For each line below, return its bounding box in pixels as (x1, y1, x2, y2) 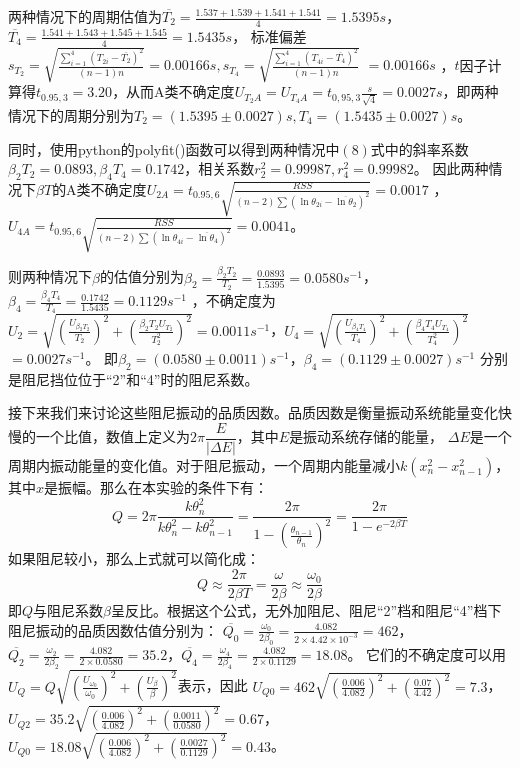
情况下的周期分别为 (8, 104, 134, 125)
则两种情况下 (8, 266, 92, 287)
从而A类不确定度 (126, 81, 235, 102)
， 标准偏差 (232, 25, 307, 46)
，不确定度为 (191, 290, 276, 311)
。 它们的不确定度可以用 (347, 644, 507, 664)
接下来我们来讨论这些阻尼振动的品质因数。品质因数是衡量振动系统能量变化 (8, 402, 498, 423)
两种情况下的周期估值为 (8, 6, 162, 26)
